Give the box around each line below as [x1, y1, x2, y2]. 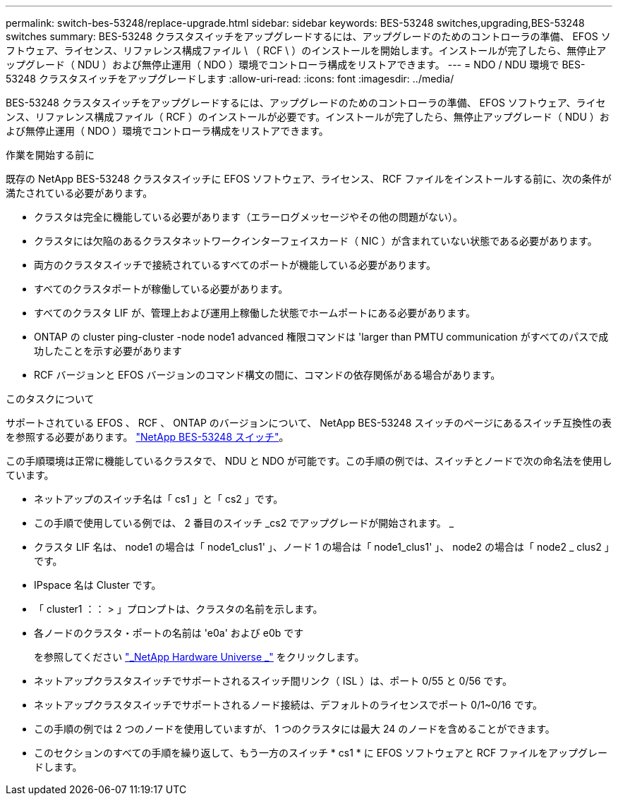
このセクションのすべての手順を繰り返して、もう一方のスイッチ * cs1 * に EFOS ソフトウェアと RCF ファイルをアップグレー [34, 747, 608, 759]
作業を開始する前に [6, 149, 95, 161]
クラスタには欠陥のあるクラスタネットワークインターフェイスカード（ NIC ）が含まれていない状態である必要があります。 [34, 235, 598, 247]
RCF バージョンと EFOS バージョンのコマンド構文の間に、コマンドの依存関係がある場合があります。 [34, 369, 501, 381]
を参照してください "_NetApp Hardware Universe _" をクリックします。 [34, 651, 365, 663]
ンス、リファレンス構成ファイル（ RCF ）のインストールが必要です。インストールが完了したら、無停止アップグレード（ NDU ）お [6, 111, 610, 123]
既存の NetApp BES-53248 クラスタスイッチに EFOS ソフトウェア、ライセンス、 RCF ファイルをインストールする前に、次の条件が [6, 173, 612, 185]
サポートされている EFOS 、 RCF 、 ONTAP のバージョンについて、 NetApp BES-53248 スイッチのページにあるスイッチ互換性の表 [6, 417, 612, 429]
